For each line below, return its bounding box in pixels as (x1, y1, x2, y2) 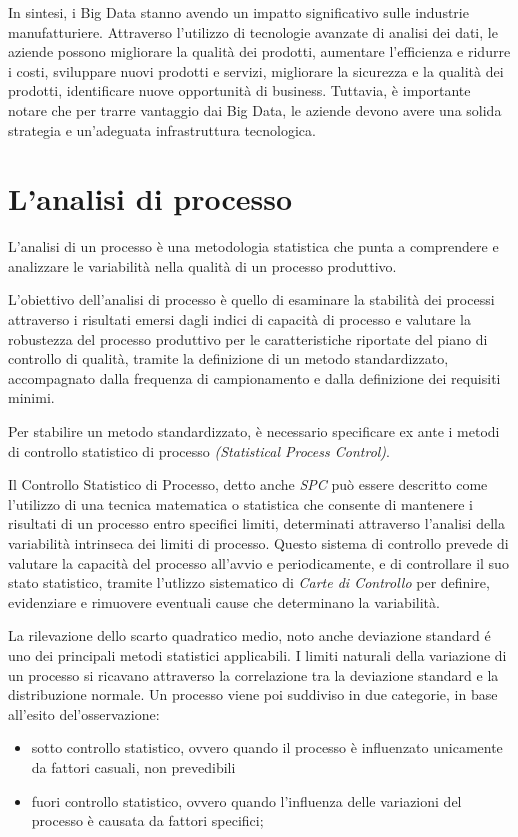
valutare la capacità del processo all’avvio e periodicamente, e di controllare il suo (8, 552, 509, 573)
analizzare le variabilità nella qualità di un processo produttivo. (8, 255, 397, 276)
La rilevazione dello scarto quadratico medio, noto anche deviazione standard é (8, 625, 491, 646)
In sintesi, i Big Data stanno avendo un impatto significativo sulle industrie (8, 2, 469, 22)
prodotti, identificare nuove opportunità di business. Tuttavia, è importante (8, 80, 471, 101)
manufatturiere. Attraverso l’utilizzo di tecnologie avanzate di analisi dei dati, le (8, 21, 498, 42)
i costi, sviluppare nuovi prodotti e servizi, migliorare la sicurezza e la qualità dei (8, 60, 504, 81)
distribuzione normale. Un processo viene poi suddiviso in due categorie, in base (8, 684, 498, 705)
